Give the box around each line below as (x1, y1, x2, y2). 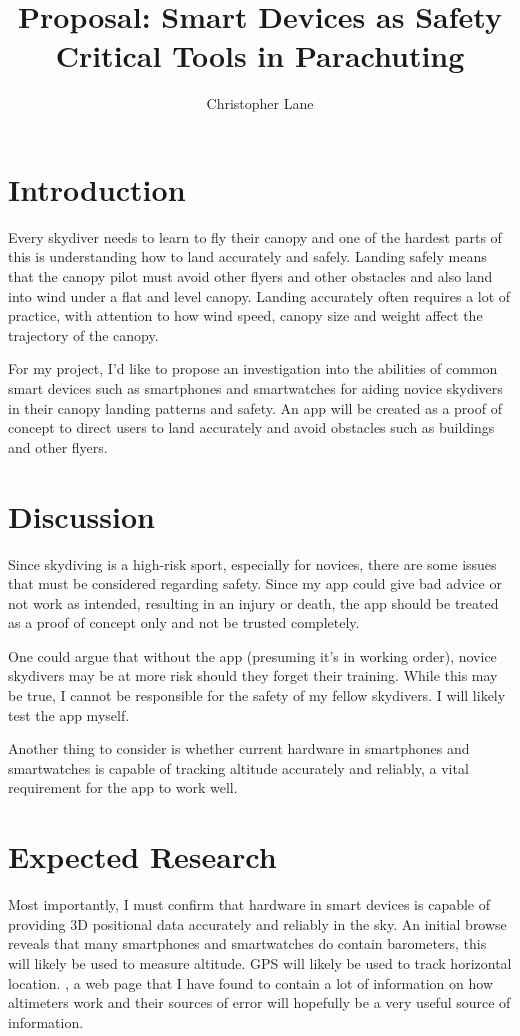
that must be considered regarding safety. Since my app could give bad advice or (8, 573, 502, 594)
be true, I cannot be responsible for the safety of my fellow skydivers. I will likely (8, 685, 506, 706)
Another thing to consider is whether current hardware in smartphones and (8, 738, 470, 759)
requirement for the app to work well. (8, 777, 238, 798)
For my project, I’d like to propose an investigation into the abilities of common (8, 358, 498, 379)
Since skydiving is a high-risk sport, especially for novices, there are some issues (8, 553, 497, 574)
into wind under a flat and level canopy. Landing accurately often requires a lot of (8, 285, 511, 306)
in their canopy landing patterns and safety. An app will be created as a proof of (8, 397, 502, 418)
